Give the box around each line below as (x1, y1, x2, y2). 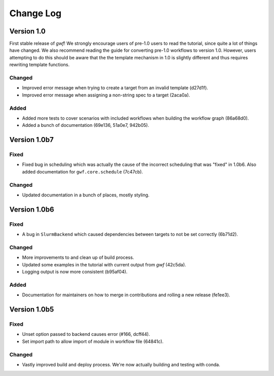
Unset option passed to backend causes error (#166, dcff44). (22, 331, 150, 337)
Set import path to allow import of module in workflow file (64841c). (22, 338, 164, 345)
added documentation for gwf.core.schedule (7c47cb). (22, 168, 143, 175)
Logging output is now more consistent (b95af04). (22, 269, 128, 275)
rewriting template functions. (9, 61, 70, 68)
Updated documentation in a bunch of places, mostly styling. (22, 192, 150, 198)
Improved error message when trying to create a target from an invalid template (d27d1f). (22, 85, 208, 91)
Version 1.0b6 (9, 205, 54, 214)
